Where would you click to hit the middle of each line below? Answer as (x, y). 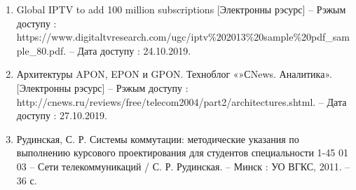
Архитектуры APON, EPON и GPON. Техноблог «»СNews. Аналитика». (174, 74)
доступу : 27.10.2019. (62, 115)
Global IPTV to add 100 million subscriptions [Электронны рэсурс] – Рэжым (181, 9)
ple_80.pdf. (41, 50)
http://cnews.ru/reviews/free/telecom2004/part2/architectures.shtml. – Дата (182, 101)
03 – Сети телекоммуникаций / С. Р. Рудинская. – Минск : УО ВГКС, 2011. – (183, 166)
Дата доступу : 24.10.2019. (134, 50)
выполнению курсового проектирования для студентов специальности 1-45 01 (182, 152)
